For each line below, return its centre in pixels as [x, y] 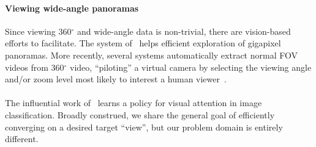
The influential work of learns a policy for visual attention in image [134, 103]
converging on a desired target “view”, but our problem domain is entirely [144, 127]
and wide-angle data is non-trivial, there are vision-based [184, 31]
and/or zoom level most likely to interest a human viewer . [116, 79]
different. [22, 139]
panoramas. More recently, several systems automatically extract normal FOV [151, 55]
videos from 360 [35, 67]
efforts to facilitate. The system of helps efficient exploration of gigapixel [143, 43]
